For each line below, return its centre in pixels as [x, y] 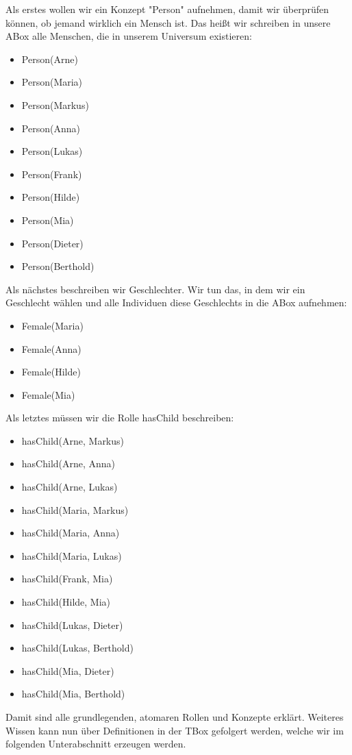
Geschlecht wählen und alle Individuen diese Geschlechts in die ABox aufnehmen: [176, 302]
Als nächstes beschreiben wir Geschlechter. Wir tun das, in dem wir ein [155, 289]
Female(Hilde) [51, 372]
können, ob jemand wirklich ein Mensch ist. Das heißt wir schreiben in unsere [168, 22]
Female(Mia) [48, 394]
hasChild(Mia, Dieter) [68, 670]
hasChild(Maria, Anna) [71, 533]
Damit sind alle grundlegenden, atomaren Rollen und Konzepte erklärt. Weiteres [175, 717]
